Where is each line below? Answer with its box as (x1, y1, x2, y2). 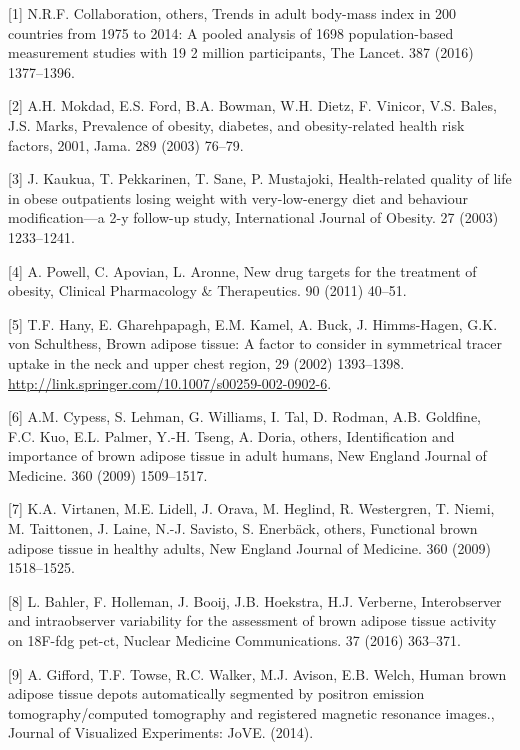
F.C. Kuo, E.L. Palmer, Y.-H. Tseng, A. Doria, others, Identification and (8, 425, 455, 446)
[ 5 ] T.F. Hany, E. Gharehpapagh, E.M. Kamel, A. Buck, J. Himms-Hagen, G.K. (8, 313, 498, 334)
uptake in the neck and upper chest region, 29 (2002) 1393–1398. (8, 352, 405, 373)
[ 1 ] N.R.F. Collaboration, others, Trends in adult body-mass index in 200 (8, 3, 457, 23)
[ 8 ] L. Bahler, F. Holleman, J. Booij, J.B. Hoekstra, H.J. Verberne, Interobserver (8, 590, 502, 611)
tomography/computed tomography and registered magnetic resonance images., (8, 702, 495, 723)
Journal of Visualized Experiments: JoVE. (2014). (8, 722, 314, 743)
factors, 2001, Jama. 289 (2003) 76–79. (8, 134, 244, 155)
